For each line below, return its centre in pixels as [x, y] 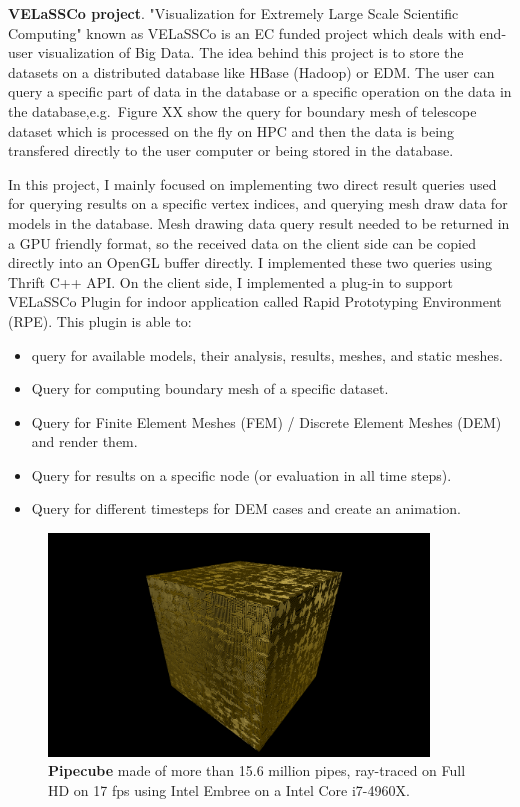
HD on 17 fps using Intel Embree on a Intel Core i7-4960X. [229, 789]
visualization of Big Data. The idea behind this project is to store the [250, 52]
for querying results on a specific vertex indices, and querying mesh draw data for [258, 203]
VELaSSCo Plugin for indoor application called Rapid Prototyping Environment [255, 301]
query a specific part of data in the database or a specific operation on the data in [260, 91]
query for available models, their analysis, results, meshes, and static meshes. [267, 354]
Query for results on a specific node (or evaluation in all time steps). [241, 474]
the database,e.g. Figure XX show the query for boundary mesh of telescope [242, 110]
